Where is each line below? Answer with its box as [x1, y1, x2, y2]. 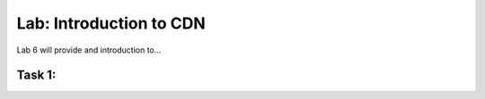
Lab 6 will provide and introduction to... [16, 45, 162, 55]
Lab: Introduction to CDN [16, 13, 206, 33]
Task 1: [16, 68, 57, 83]
